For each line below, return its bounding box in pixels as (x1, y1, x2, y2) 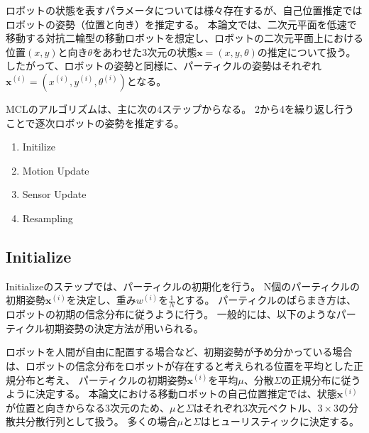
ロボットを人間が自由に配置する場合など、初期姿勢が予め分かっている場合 (6, 344, 353, 359)
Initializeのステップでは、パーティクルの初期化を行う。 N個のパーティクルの (6, 278, 360, 293)
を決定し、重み (66, 292, 136, 307)
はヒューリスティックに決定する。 (200, 414, 359, 429)
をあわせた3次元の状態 (92, 44, 197, 59)
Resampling (22, 210, 73, 225)
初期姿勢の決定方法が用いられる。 (44, 320, 204, 335)
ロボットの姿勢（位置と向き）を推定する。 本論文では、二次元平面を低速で (6, 16, 357, 31)
